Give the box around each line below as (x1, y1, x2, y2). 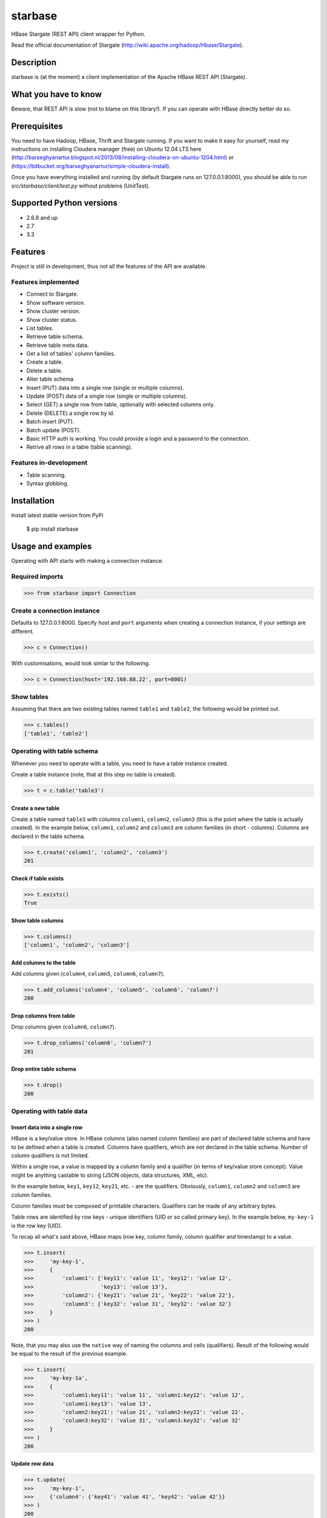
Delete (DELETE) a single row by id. (26, 409, 115, 417)
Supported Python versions (11, 198, 118, 208)
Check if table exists (11, 874, 64, 882)
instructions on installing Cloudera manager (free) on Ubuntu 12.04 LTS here (11, 146, 202, 153)
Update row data (11, 1460, 54, 1468)
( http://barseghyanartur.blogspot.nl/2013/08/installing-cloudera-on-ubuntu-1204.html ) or (11, 154, 234, 161)
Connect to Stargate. (26, 290, 79, 298)
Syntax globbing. (26, 480, 69, 487)
